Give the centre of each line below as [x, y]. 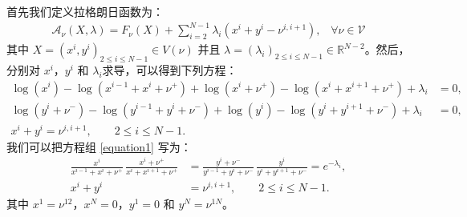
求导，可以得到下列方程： [170, 69]
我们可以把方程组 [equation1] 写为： [99, 146]
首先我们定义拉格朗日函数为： [85, 11]
